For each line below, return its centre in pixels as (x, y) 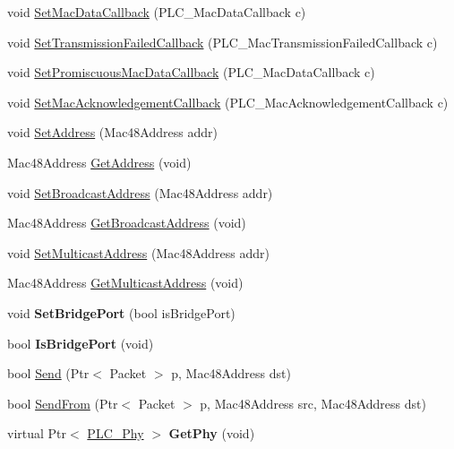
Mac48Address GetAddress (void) (99, 162)
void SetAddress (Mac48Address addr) (112, 132)
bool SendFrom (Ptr (63, 403)
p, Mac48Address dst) (231, 373)
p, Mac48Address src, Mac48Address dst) (313, 403)
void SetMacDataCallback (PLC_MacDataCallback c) (157, 12)
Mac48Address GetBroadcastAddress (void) (127, 223)
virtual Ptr (37, 433)
